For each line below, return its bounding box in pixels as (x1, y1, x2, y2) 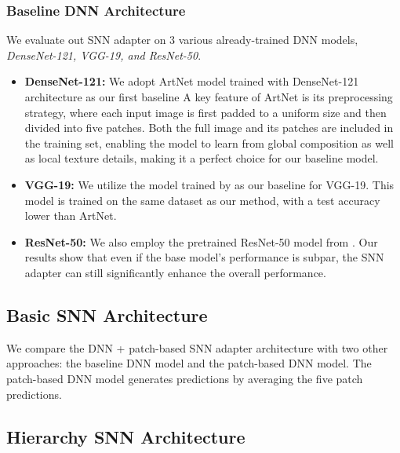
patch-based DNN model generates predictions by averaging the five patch (6, 370, 363, 386)
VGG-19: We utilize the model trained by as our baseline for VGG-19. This (24, 176, 395, 192)
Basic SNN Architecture (6, 302, 208, 327)
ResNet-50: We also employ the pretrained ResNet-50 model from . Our (24, 233, 378, 250)
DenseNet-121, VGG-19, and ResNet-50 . (6, 46, 202, 63)
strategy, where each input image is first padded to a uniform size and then (24, 104, 387, 120)
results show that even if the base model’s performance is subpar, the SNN (24, 249, 384, 265)
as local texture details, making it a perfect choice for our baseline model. (24, 150, 379, 166)
